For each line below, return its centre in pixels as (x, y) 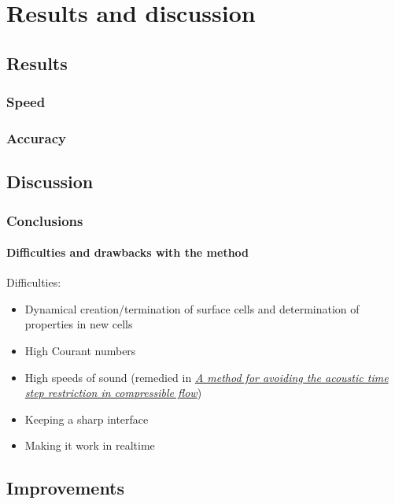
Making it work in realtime (90, 445)
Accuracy (37, 137)
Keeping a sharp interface (87, 419)
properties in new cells (79, 324)
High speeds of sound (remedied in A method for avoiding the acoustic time (207, 377)
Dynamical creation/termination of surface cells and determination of (192, 308)
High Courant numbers (80, 351)
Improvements (66, 488)
